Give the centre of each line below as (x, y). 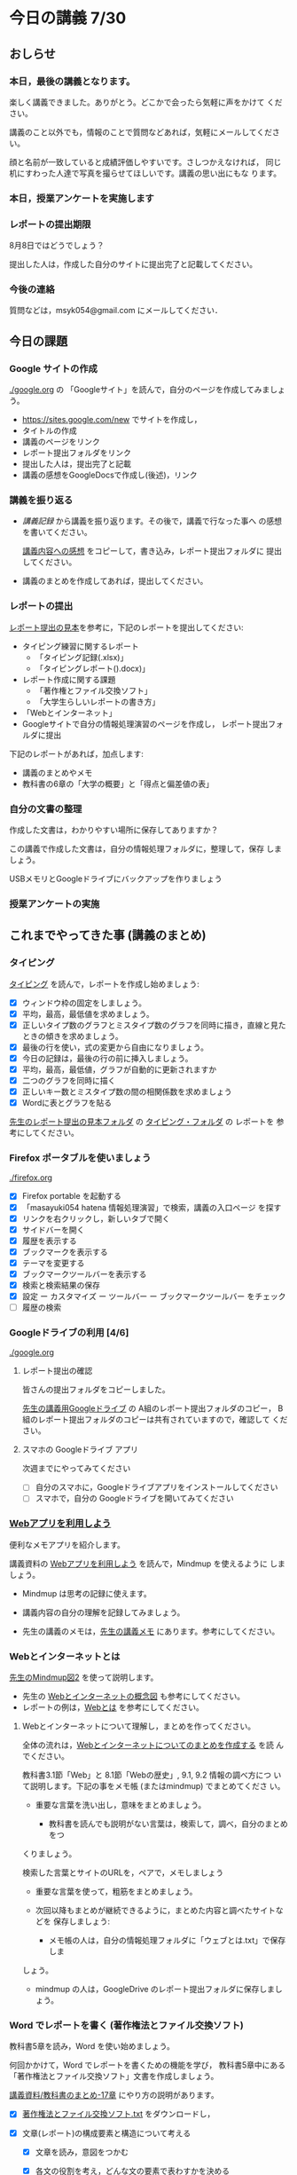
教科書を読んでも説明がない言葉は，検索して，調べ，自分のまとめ (168, 1824)
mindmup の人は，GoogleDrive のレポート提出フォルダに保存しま (155, 1990)
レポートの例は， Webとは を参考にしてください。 (113, 1707)
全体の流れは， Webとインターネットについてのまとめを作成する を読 (148, 1746)
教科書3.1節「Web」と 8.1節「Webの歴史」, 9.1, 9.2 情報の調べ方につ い (152, 1775)
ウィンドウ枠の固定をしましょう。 (84, 1003)
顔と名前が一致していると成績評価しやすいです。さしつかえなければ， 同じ (145, 162)
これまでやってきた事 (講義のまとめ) (108, 936)
